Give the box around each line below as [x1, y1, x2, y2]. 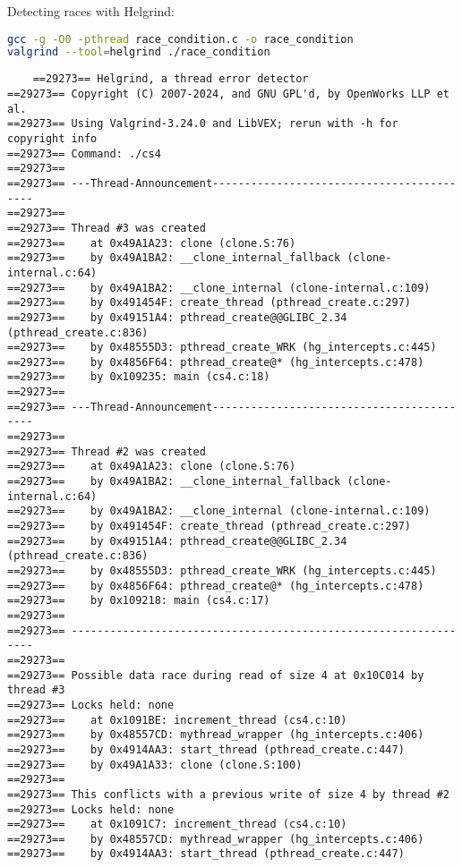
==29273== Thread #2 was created [7, 445, 206, 458]
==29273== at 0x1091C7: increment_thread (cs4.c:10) [7, 818, 347, 831]
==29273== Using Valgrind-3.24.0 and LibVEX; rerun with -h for [7, 117, 398, 131]
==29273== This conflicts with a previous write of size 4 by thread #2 [7, 787, 449, 801]
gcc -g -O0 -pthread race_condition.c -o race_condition [7, 32, 354, 46]
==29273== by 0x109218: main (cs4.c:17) [7, 594, 270, 608]
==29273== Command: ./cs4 [7, 147, 161, 160]
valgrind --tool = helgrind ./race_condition [7, 46, 270, 59]
